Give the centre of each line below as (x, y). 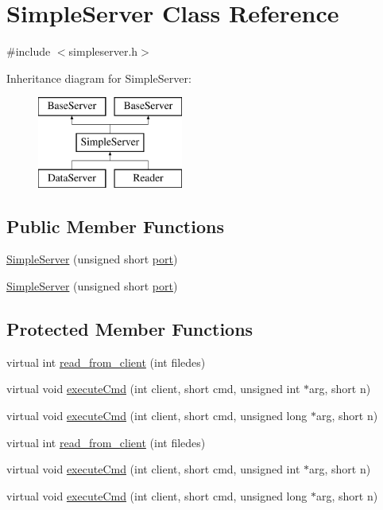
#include (29, 51)
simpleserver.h (103, 51)
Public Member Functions (115, 226)
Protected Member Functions (130, 329)
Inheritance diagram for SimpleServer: (99, 78)
